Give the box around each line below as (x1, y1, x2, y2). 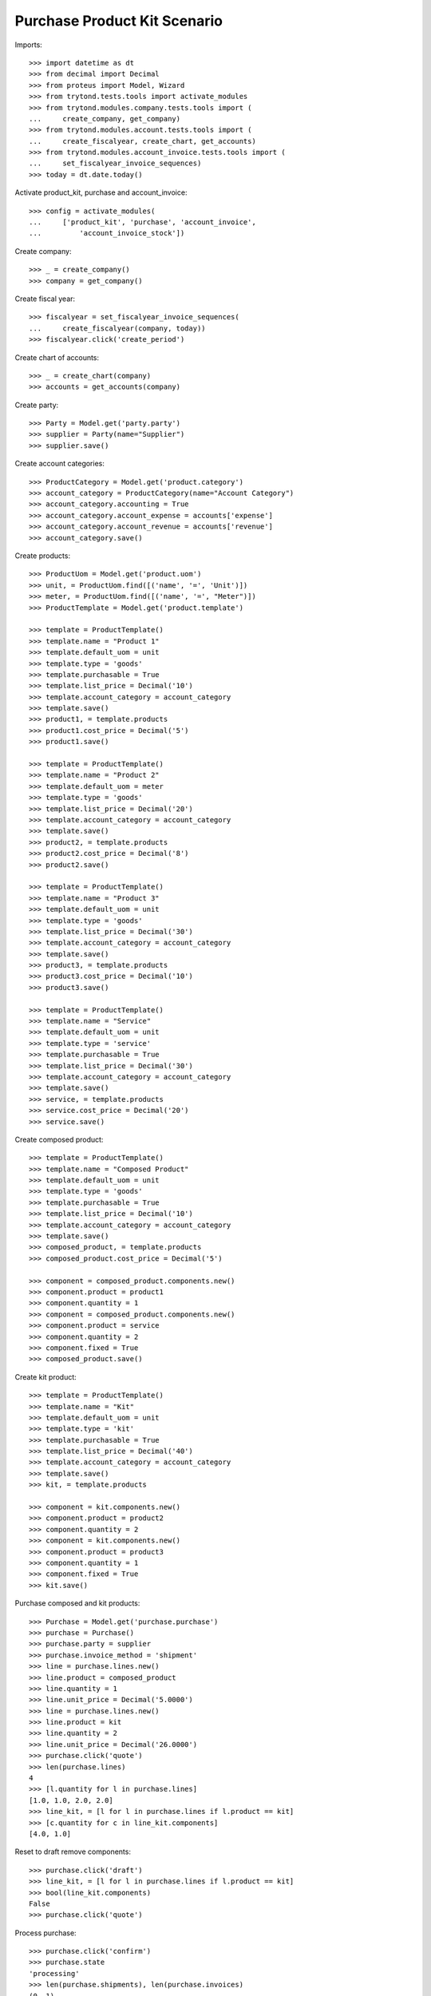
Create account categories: (14, 459, 105, 469)
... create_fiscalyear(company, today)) (29, 323, 207, 333)
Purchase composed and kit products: (14, 1598, 140, 1608)
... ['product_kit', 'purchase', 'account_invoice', (29, 218, 257, 227)
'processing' (29, 1969, 80, 1978)
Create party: (14, 400, 59, 410)
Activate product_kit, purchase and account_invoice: (14, 188, 188, 197)
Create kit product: (14, 1372, 77, 1381)
